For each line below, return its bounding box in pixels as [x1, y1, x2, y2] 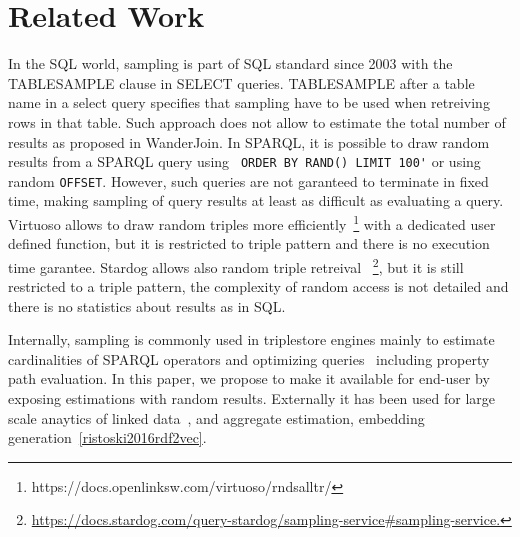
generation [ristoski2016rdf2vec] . [8, 427, 207, 448]
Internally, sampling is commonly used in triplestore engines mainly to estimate [8, 329, 495, 350]
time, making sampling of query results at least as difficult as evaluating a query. [8, 190, 504, 211]
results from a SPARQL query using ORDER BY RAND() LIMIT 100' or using [8, 151, 481, 172]
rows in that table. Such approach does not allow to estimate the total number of [8, 111, 506, 132]
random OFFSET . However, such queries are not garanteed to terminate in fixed [8, 170, 489, 191]
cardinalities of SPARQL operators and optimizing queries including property [8, 348, 490, 369]
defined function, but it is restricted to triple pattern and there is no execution [8, 233, 490, 254]
